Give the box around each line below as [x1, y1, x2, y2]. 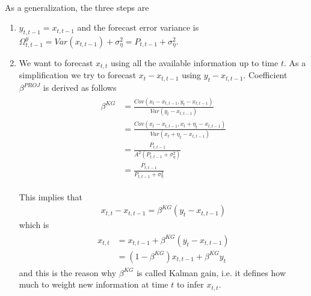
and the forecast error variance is [77, 21, 199, 34]
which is [19, 218, 49, 231]
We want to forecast [19, 56, 93, 69]
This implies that [19, 190, 82, 203]
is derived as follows [43, 81, 117, 94]
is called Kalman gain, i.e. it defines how [137, 266, 286, 279]
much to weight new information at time [19, 278, 168, 291]
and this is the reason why [19, 266, 117, 279]
